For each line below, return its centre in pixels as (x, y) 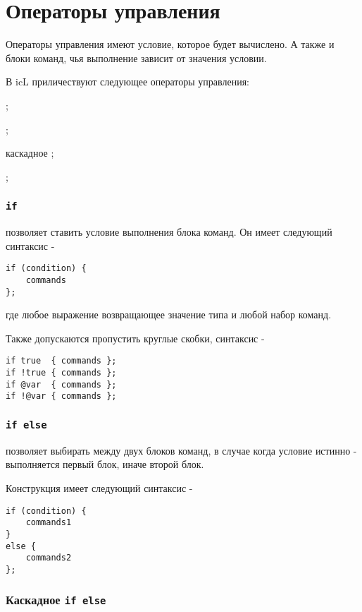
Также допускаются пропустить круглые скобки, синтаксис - (135, 338)
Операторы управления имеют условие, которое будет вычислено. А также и (170, 44)
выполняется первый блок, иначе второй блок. (105, 464)
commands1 (49, 523)
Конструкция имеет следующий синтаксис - (99, 488)
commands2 (49, 558)
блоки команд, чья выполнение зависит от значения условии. (136, 58)
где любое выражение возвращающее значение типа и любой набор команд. (169, 314)
